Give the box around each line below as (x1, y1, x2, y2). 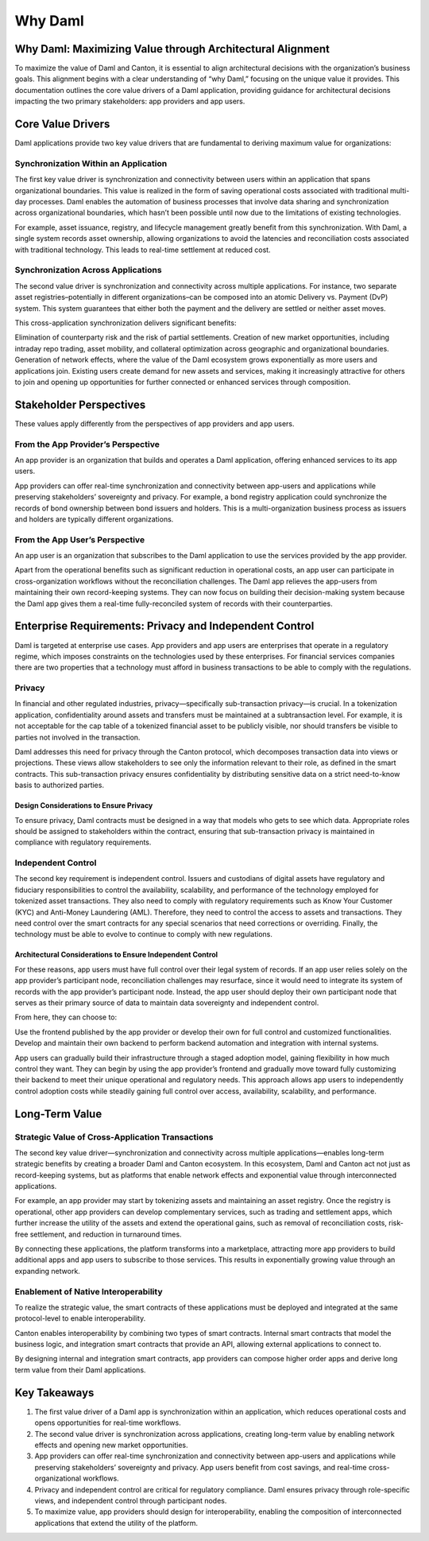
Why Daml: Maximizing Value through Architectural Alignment (14, 42, 330, 56)
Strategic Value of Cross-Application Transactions (14, 1131, 214, 1143)
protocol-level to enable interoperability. (14, 1314, 146, 1323)
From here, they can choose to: (14, 1012, 118, 1022)
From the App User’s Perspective (14, 534, 145, 545)
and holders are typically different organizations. (14, 514, 174, 524)
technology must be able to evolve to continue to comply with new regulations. (14, 930, 273, 939)
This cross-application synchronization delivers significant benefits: (14, 318, 237, 328)
